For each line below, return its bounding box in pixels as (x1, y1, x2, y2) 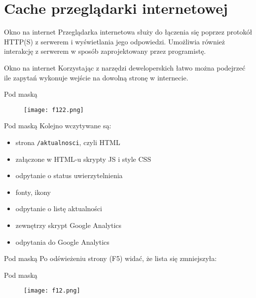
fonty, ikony (15, 186, 51, 197)
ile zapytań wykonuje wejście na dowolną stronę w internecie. (4, 72, 188, 82)
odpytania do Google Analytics (15, 236, 110, 247)
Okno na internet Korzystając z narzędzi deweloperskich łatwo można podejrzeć (4, 62, 246, 73)
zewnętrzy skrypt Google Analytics (15, 220, 122, 230)
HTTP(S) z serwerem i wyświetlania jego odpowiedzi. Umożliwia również (4, 36, 225, 46)
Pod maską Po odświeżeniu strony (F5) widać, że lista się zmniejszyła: (4, 253, 217, 263)
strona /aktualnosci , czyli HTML (15, 137, 120, 147)
